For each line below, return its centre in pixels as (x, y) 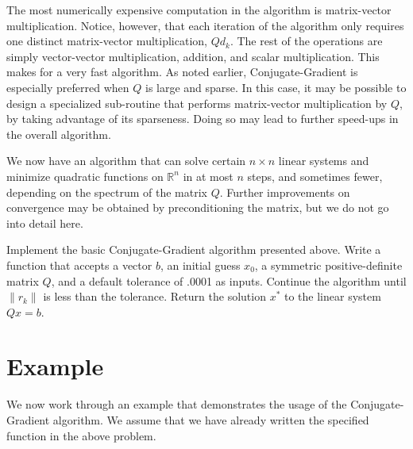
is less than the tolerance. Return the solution (154, 296)
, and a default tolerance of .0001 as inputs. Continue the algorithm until (229, 280)
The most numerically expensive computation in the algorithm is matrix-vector (199, 10)
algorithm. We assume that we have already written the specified (211, 420)
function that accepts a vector (79, 265)
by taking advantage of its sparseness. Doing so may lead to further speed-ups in (203, 119)
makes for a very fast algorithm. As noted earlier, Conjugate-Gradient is (182, 72)
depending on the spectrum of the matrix (107, 192)
